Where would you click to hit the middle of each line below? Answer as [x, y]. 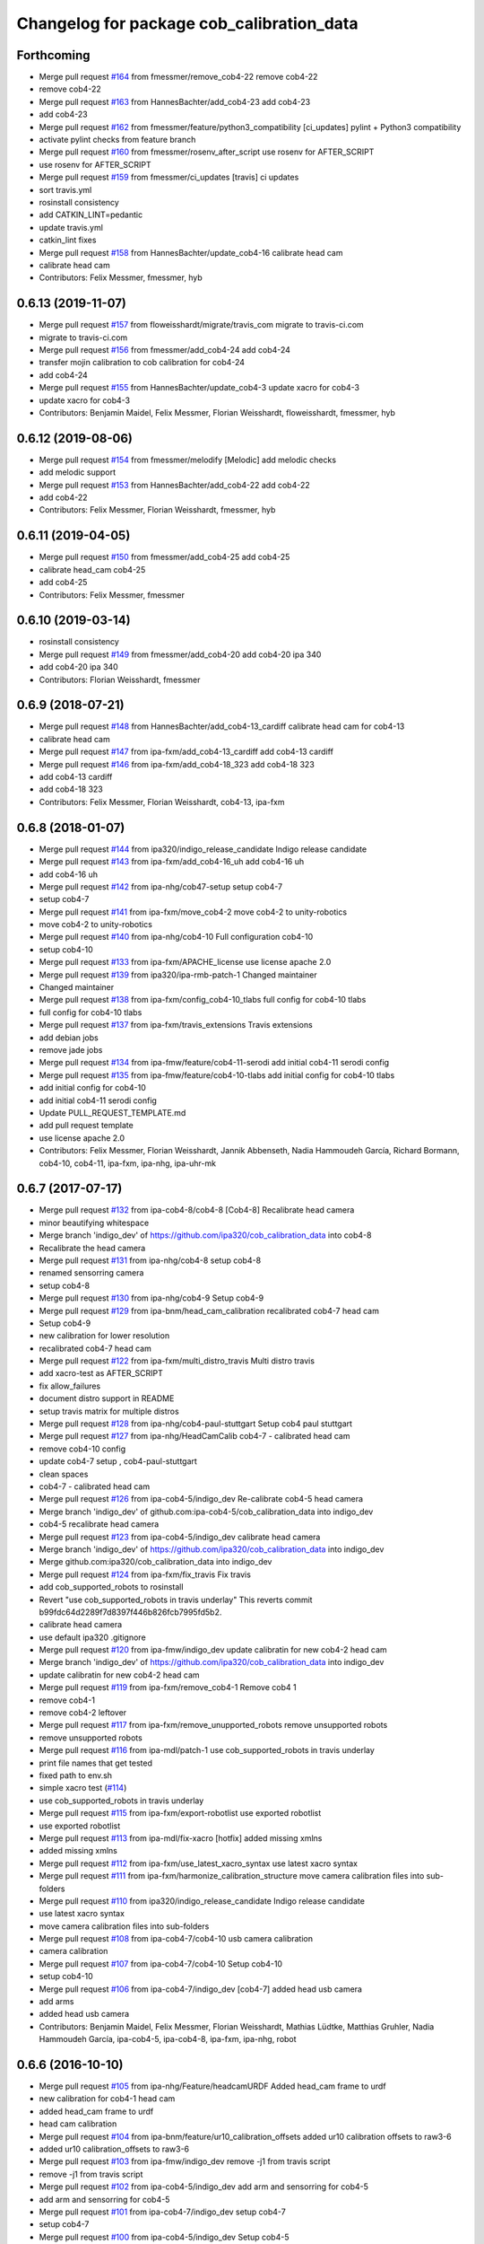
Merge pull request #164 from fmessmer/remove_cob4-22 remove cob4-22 [178, 77]
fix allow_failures [70, 1386]
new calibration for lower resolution [104, 1336]
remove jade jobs [71, 1049]
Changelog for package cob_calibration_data [187, 23]
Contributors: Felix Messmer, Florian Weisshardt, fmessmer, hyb [157, 510]
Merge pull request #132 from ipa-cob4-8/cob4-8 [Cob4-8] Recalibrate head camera [197, 1210]
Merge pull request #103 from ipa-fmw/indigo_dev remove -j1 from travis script [185, 2161]
